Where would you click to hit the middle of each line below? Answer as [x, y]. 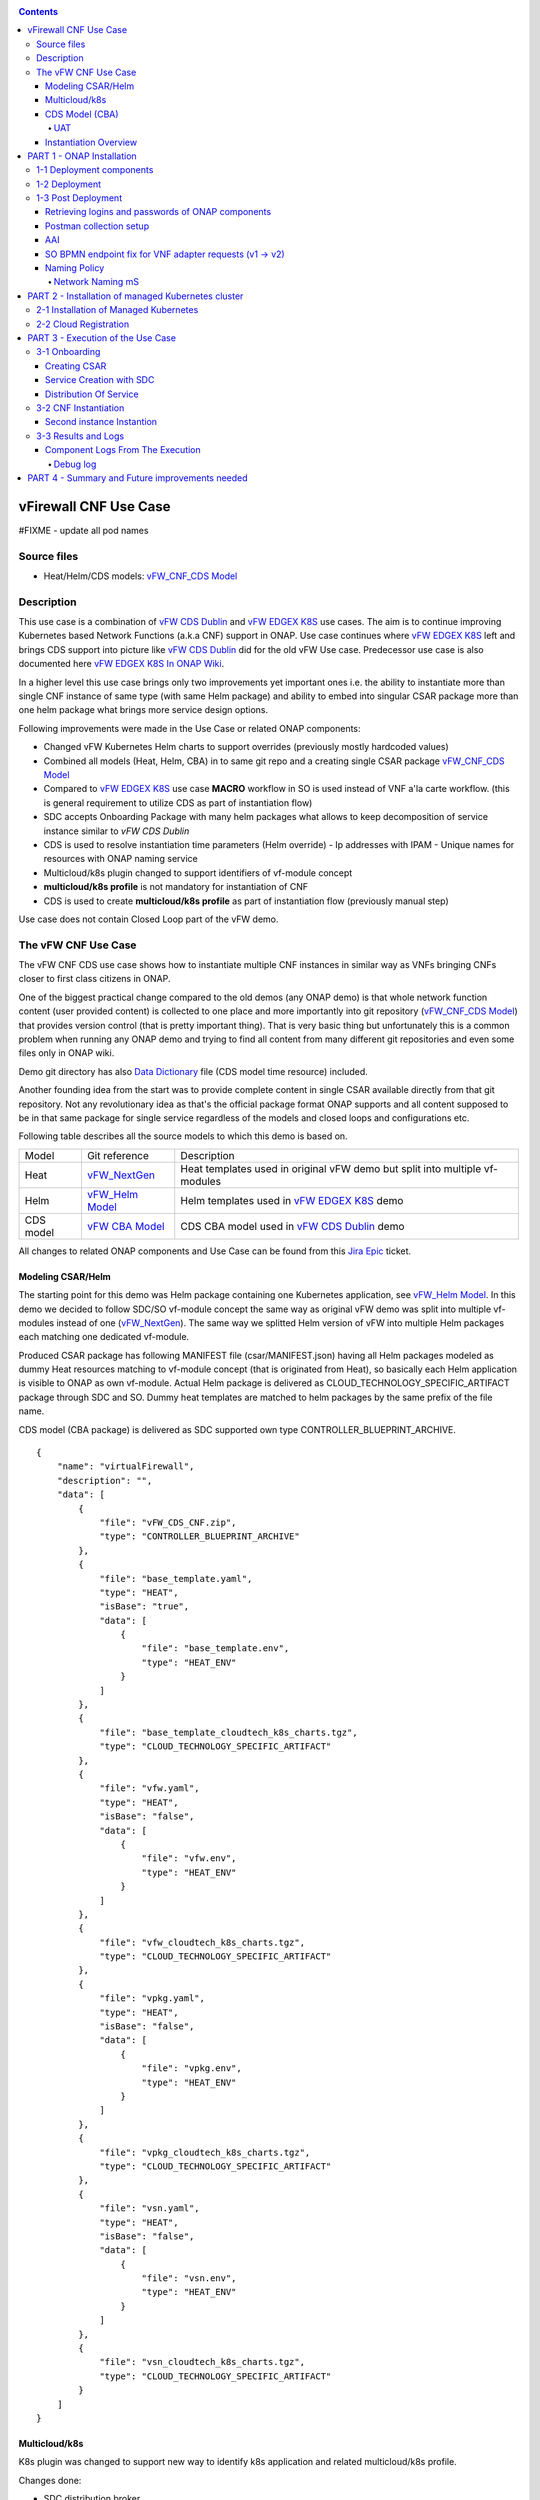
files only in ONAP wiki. [66, 1053]
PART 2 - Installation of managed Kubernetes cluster [135, 296]
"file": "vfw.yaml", [149, 1788]
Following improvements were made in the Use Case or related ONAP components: [189, 728]
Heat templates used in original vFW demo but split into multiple [331, 1168]
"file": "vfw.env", [189, 1858]
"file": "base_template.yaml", [176, 1578]
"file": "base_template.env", [215, 1648]
